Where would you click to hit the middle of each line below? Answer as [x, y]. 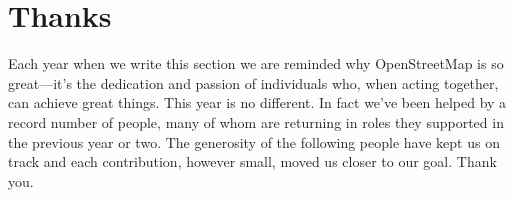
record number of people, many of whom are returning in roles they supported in [256, 121]
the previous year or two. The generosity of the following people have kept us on [254, 141]
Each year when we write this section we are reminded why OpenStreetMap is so [256, 63]
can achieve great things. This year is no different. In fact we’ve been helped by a [257, 102]
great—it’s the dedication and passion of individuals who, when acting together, [253, 82]
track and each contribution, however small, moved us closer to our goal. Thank [252, 161]
